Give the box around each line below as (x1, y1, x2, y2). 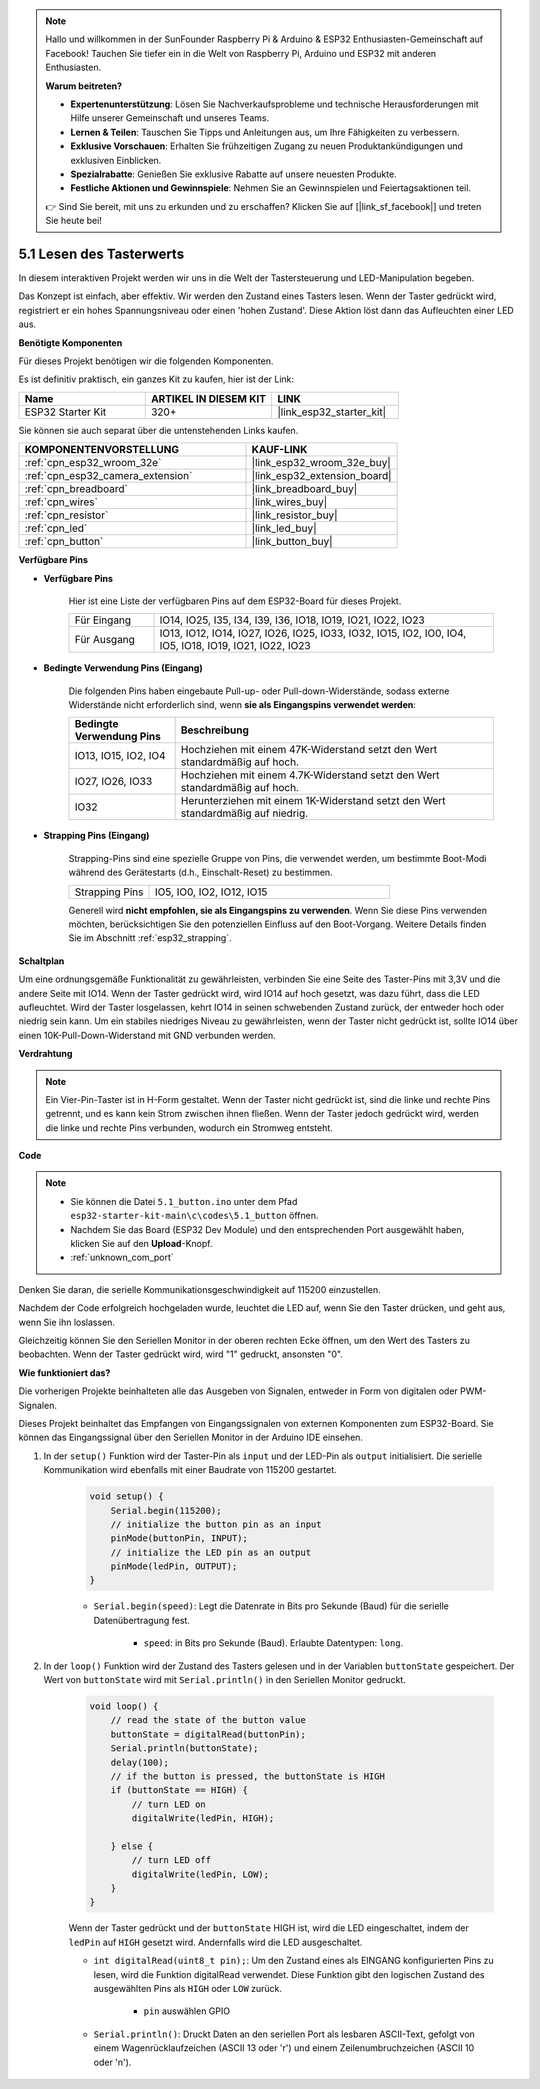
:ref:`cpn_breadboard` (24, 482, 129, 496)
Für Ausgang (74, 633, 135, 647)
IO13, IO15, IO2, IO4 (74, 749, 166, 763)
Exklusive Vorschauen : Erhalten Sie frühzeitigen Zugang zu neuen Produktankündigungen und (70, 140, 464, 152)
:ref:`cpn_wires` (24, 495, 99, 509)
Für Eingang (74, 613, 132, 627)
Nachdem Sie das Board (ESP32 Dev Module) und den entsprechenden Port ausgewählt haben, (70, 1223, 465, 1235)
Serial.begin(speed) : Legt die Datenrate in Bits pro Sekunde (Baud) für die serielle (93, 1600, 450, 1612)
